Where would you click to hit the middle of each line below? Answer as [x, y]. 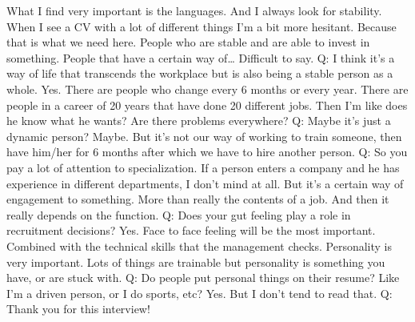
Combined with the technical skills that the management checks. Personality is [200, 246]
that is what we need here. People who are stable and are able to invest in [188, 42]
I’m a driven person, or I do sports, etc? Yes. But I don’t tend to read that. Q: [200, 293]
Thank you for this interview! [78, 309]
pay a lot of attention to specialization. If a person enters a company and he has [203, 167]
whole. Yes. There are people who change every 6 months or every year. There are [207, 89]
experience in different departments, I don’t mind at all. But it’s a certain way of [205, 183]
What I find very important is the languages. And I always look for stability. [194, 10]
